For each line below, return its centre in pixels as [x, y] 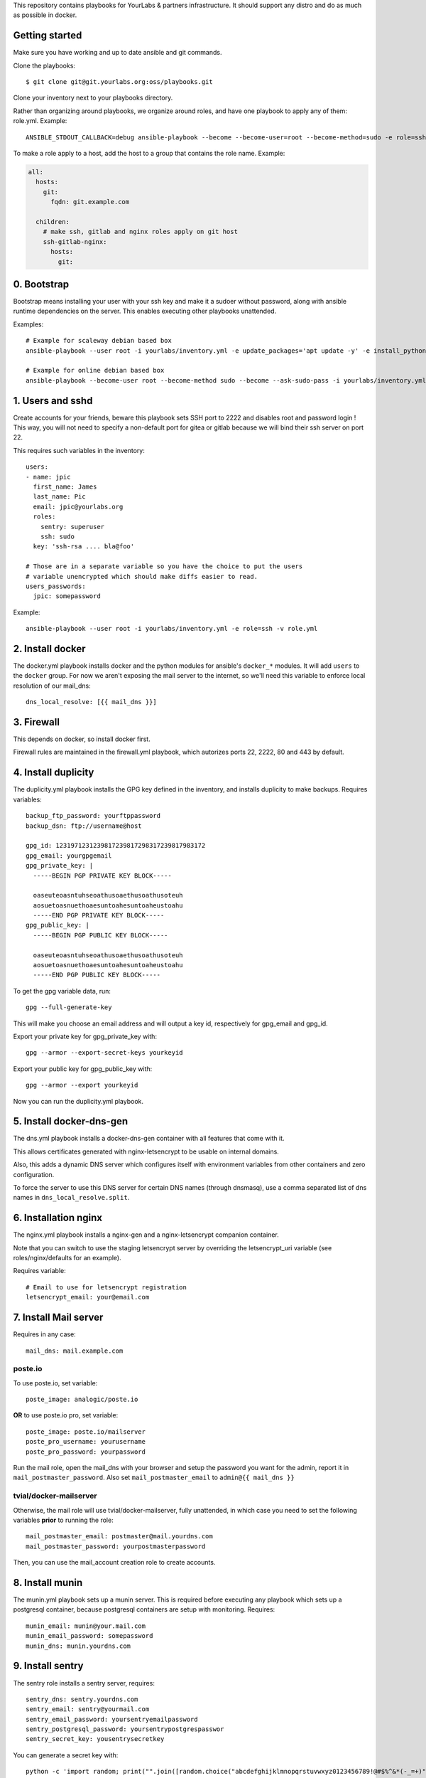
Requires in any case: [44, 1334]
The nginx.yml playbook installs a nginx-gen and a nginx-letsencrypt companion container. [146, 1235]
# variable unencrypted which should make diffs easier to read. [142, 576]
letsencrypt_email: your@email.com [88, 1297]
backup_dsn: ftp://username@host [84, 826]
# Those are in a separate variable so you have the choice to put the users [164, 566]
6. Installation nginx [58, 1218]
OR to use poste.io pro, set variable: [66, 1415]
